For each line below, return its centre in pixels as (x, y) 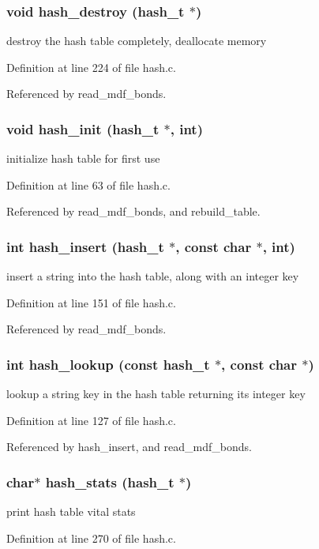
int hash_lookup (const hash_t (108, 364)
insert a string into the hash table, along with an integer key (153, 276)
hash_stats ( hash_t (110, 481)
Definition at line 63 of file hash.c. (88, 184)
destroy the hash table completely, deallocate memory (137, 41)
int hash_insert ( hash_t (85, 246)
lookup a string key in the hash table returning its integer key (156, 394)
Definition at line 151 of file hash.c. (91, 302)
